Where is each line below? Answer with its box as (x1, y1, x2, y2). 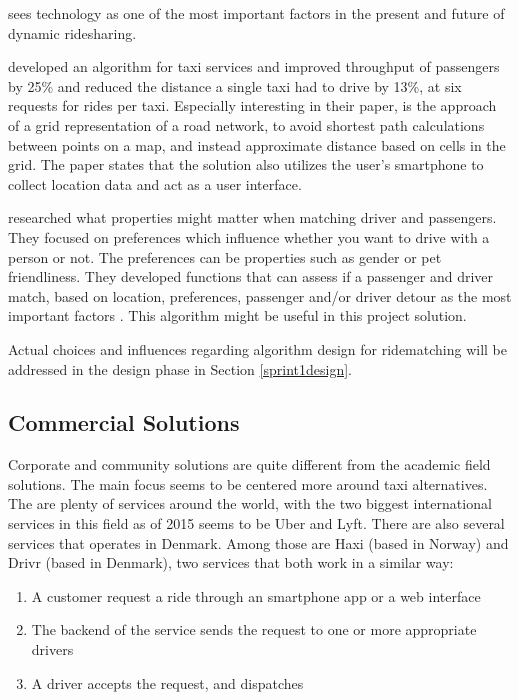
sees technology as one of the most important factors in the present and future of (8, 3, 505, 23)
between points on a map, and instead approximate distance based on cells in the (8, 134, 506, 155)
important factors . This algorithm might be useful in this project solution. (8, 305, 467, 326)
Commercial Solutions (8, 407, 240, 438)
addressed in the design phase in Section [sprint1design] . (8, 358, 352, 379)
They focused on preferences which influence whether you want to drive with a (8, 226, 490, 247)
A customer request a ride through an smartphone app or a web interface (31, 585, 481, 606)
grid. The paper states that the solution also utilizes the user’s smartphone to (8, 154, 484, 175)
